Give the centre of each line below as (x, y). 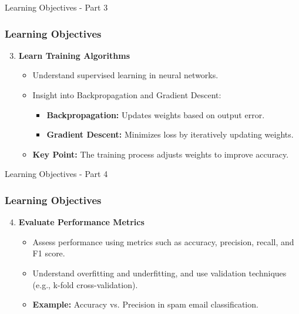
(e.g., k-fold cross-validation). (85, 284)
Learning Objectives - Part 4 (56, 174)
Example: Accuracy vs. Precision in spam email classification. (145, 304)
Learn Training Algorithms (74, 55)
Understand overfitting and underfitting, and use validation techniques (159, 273)
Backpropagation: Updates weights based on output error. (156, 114)
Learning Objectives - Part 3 (56, 7)
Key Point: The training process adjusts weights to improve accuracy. (161, 154)
